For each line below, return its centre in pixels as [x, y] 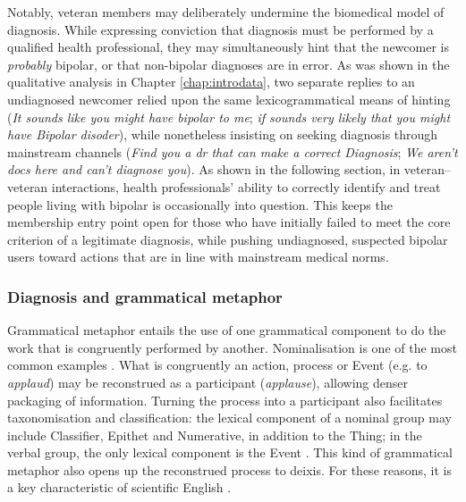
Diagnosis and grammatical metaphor [145, 296]
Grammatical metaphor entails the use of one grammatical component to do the [227, 330]
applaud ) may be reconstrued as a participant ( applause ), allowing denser [208, 382]
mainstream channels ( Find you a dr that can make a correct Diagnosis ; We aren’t [233, 151]
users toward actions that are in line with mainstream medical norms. [198, 257]
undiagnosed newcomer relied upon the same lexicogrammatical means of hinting [229, 99]
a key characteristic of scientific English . [119, 487]
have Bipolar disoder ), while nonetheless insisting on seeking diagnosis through [223, 134]
